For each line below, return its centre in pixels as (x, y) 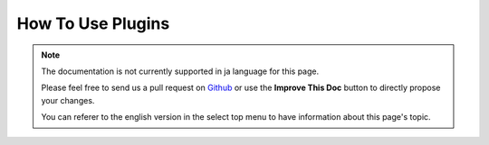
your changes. (68, 100)
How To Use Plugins (93, 23)
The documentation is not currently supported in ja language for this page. (180, 71)
